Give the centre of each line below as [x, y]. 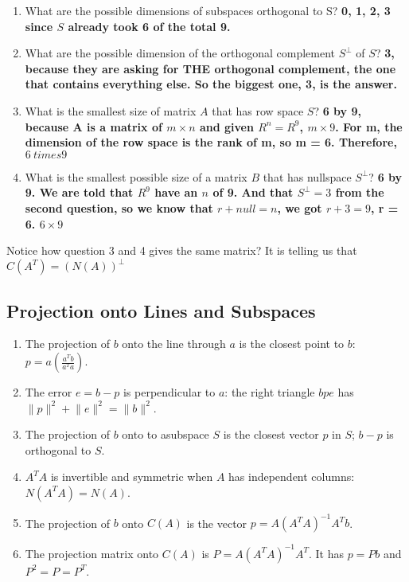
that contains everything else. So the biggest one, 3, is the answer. [211, 84]
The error [49, 392]
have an [176, 192]
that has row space [258, 110]
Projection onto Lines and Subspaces [161, 310]
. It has [326, 553]
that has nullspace [307, 176]
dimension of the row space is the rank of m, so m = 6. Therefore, [211, 142]
